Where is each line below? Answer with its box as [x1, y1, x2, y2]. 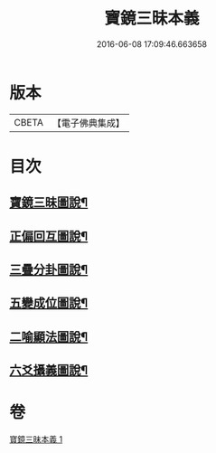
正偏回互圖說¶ [9, 228, 89, 244]
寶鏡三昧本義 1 [9, 434, 63, 445]
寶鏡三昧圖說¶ [9, 195, 89, 211]
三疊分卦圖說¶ [9, 262, 89, 278]
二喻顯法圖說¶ [9, 329, 89, 344]
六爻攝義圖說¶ [9, 363, 89, 378]
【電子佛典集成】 [52, 117, 125, 129]
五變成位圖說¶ [9, 296, 89, 311]
